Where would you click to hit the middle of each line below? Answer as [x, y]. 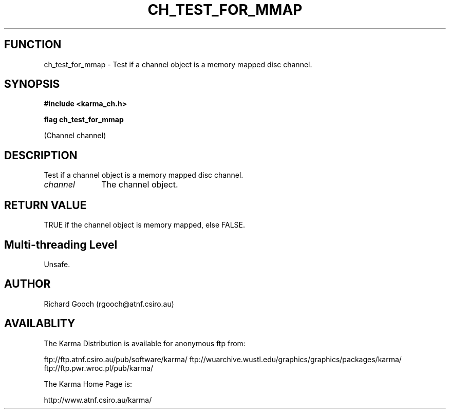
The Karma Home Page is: [88, 384]
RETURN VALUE [45, 205]
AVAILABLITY [40, 324]
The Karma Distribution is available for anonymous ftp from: [145, 343]
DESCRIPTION [41, 155]
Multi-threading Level [61, 245]
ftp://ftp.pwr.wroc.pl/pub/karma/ [99, 368]
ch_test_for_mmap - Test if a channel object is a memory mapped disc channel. [178, 64]
